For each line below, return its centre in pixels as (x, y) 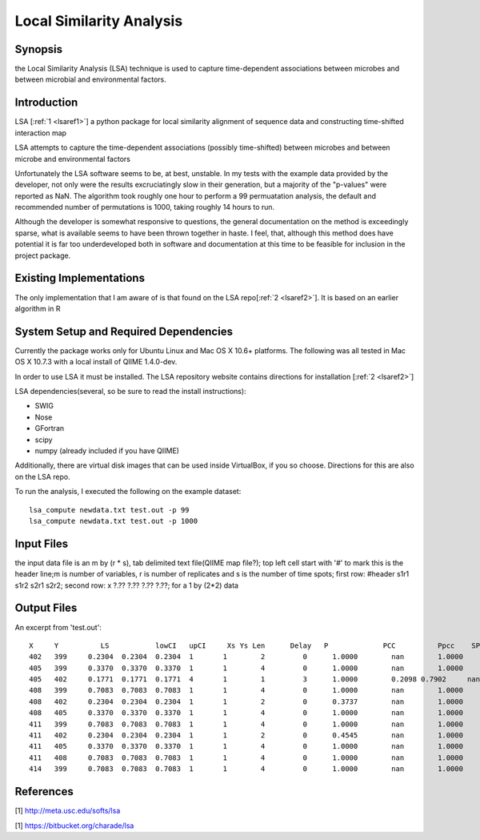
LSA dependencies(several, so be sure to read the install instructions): (131, 392)
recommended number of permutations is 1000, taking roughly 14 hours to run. (145, 207)
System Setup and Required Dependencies (124, 331)
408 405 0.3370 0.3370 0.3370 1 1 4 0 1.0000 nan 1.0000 (246, 713)
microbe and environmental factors (73, 159)
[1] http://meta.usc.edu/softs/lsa (68, 811)
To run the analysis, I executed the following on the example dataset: (128, 492)
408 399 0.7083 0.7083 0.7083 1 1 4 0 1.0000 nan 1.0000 (246, 690)
